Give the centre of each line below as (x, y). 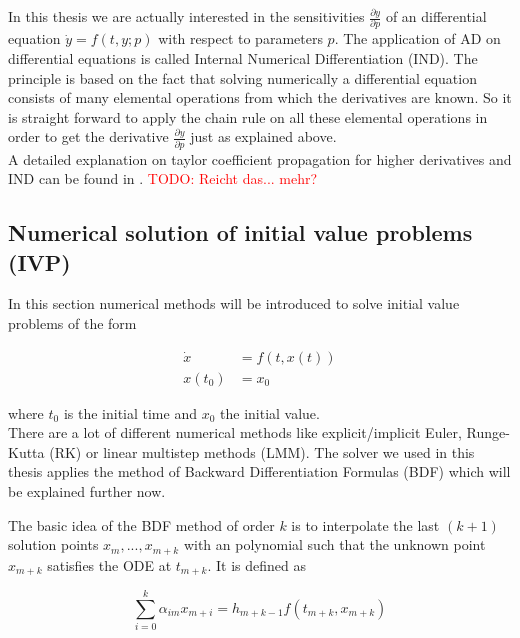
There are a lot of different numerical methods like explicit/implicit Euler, (235, 432)
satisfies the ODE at (109, 564)
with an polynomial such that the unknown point (334, 544)
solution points (53, 544)
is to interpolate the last (365, 524)
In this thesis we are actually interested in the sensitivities (186, 16)
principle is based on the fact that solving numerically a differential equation (242, 77)
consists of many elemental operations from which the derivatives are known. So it (260, 97)
